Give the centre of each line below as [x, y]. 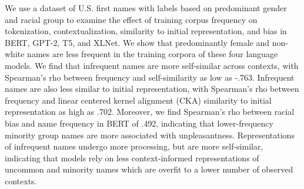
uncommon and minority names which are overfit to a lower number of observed [149, 169]
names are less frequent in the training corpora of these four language [153, 54]
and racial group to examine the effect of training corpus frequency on [131, 19]
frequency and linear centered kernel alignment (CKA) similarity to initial [138, 100]
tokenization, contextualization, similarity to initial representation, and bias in [146, 31]
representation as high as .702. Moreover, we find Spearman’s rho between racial [150, 112]
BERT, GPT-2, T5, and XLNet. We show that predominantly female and [137, 42]
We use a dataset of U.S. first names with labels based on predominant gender [146, 8]
